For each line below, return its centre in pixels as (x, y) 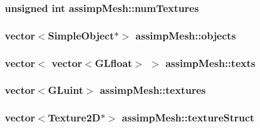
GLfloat (114, 63)
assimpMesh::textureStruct (188, 118)
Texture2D (74, 118)
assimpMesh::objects (186, 35)
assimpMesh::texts (211, 63)
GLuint (66, 90)
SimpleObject (81, 35)
